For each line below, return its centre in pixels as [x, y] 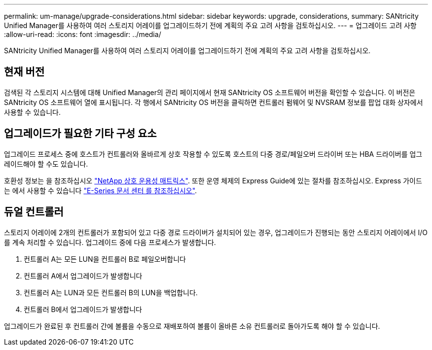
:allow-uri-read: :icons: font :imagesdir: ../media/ [83, 34]
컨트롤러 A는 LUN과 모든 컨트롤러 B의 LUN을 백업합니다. [111, 292]
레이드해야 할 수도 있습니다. [46, 164]
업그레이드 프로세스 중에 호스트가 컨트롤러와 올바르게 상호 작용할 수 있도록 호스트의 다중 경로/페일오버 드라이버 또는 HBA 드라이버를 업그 [213, 154]
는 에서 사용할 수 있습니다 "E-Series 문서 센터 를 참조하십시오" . [101, 190]
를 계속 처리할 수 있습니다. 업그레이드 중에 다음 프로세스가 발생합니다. [110, 242]
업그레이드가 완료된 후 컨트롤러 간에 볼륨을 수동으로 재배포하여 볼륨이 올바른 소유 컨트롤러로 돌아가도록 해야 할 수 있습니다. [192, 326]
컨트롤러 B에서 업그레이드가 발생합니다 [83, 309]
